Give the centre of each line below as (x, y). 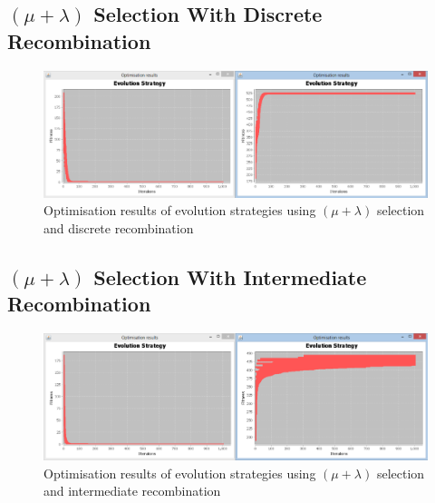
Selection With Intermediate (230, 276)
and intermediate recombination (132, 491)
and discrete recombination (119, 227)
